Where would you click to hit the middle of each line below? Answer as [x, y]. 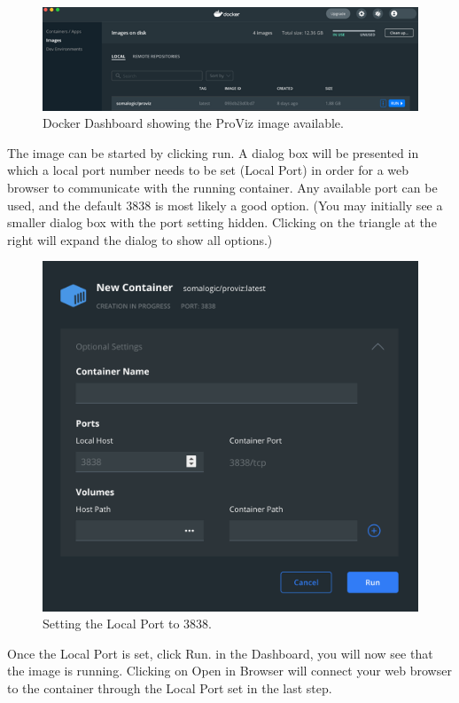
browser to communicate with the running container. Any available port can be [222, 187]
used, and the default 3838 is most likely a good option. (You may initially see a [225, 205]
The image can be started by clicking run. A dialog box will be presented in [213, 152]
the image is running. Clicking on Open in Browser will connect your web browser [229, 671]
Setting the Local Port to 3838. [127, 624]
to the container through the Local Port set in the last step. [170, 687]
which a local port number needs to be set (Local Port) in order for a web [208, 170]
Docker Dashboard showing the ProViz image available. [193, 123]
